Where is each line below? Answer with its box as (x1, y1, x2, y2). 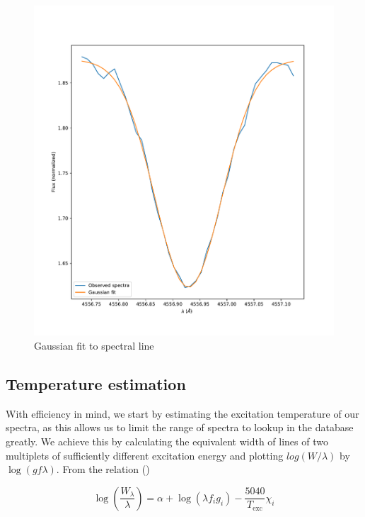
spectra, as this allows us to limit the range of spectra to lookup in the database (6, 420, 354, 435)
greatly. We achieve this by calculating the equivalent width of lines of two (6, 433, 328, 448)
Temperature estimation (6, 372, 186, 394)
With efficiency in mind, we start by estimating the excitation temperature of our (6, 406, 359, 421)
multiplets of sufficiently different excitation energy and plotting (6, 447, 284, 462)
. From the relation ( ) (56, 462, 150, 477)
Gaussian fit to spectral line (34, 338, 154, 352)
